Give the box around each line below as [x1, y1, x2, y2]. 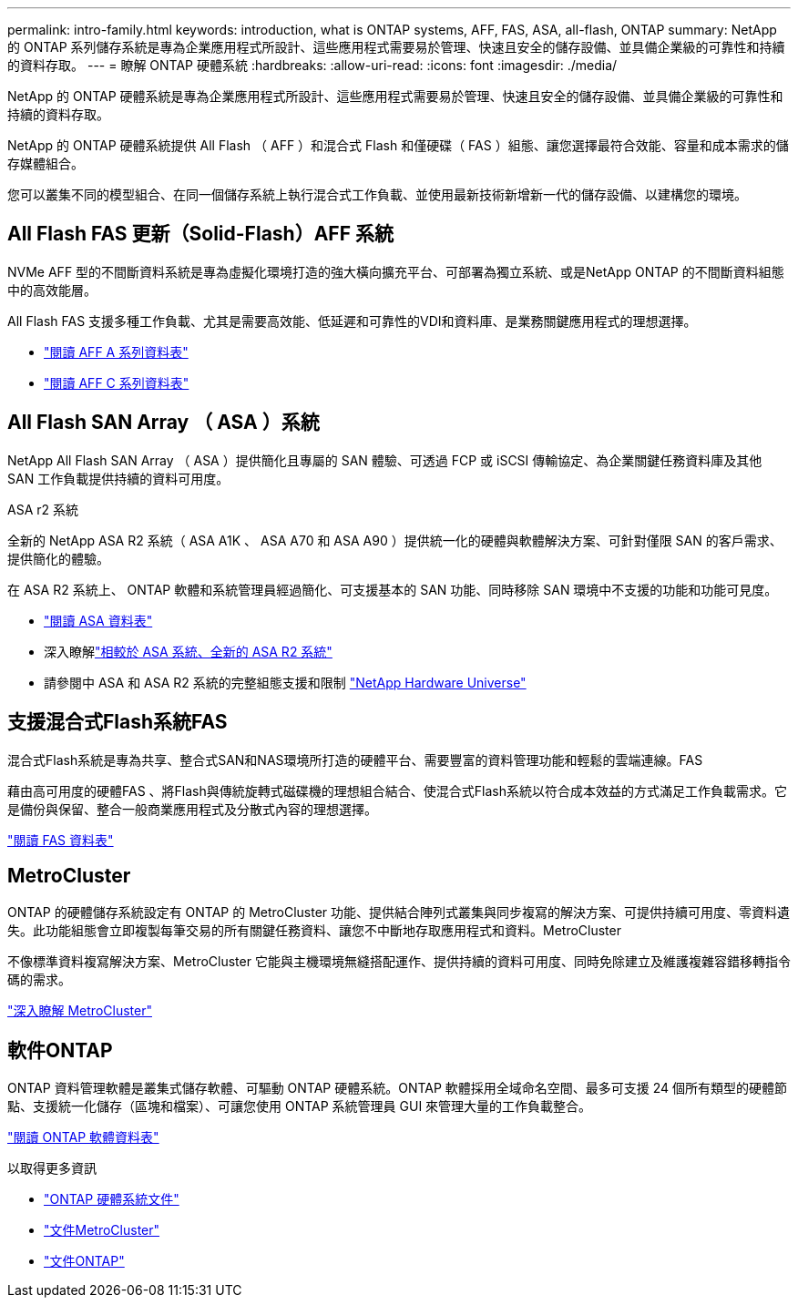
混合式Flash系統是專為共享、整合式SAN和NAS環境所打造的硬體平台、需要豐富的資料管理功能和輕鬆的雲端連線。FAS [7, 751, 703, 768]
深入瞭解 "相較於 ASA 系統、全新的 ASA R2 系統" [44, 643, 332, 659]
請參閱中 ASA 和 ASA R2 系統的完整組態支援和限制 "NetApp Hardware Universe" [44, 674, 527, 690]
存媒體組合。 [7, 156, 84, 171]
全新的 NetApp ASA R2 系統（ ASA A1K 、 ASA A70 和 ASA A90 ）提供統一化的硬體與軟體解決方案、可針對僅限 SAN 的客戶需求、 [7, 532, 783, 548]
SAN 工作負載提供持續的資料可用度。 [7, 470, 230, 486]
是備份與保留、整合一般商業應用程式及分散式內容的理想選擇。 [7, 800, 377, 817]
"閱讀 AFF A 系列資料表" [44, 343, 189, 360]
